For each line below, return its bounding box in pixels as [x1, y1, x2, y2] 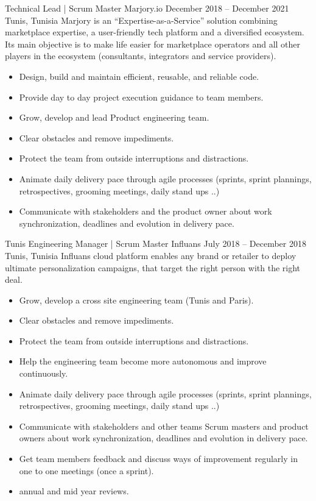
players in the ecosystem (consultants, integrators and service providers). [5, 49, 276, 62]
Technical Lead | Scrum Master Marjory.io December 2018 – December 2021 [5, 2, 289, 14]
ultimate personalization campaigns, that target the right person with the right [5, 261, 301, 274]
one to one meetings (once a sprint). [19, 464, 154, 477]
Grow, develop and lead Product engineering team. [19, 111, 209, 124]
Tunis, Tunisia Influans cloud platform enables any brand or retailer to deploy [5, 249, 297, 261]
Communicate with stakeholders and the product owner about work [19, 205, 272, 218]
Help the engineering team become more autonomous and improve [19, 355, 267, 368]
